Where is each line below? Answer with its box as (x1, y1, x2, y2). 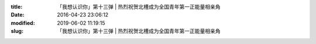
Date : (11, 12, 25, 19)
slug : (11, 28, 23, 35)
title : (11, 3, 23, 10)
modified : (11, 19, 35, 26)
